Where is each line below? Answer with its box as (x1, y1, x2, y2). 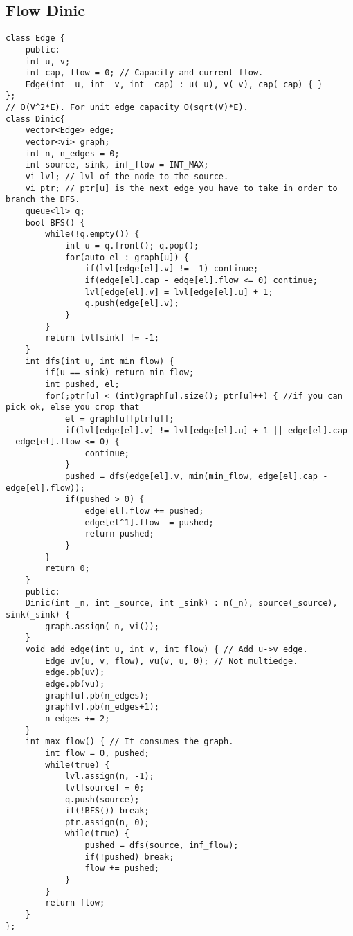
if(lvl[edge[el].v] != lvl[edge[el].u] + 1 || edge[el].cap (64, 425, 347, 435)
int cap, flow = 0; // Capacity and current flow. (25, 68, 264, 78)
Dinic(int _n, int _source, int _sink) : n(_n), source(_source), (25, 598, 338, 609)
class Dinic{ (6, 114, 65, 124)
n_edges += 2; (45, 713, 110, 723)
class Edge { (6, 33, 65, 44)
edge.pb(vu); (45, 678, 105, 689)
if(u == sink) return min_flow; (45, 368, 194, 378)
